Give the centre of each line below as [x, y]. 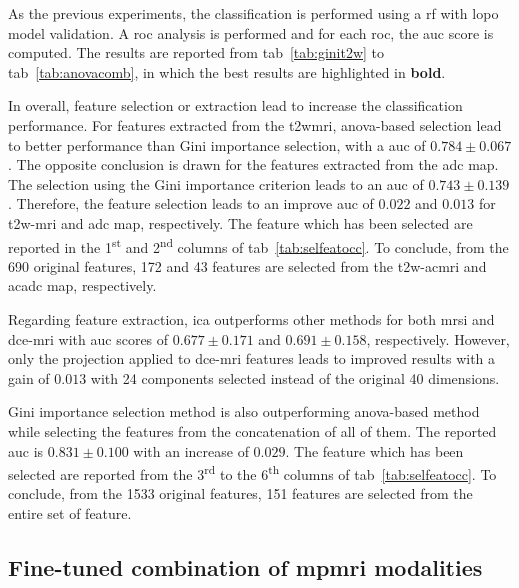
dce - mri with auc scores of [88, 338]
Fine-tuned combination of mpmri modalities [245, 566]
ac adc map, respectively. [82, 285]
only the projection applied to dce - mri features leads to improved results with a [252, 358]
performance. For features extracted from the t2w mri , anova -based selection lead [255, 124]
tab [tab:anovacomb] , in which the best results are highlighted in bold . [227, 71]
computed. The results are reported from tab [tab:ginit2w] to [196, 52]
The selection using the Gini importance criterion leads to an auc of [216, 183]
